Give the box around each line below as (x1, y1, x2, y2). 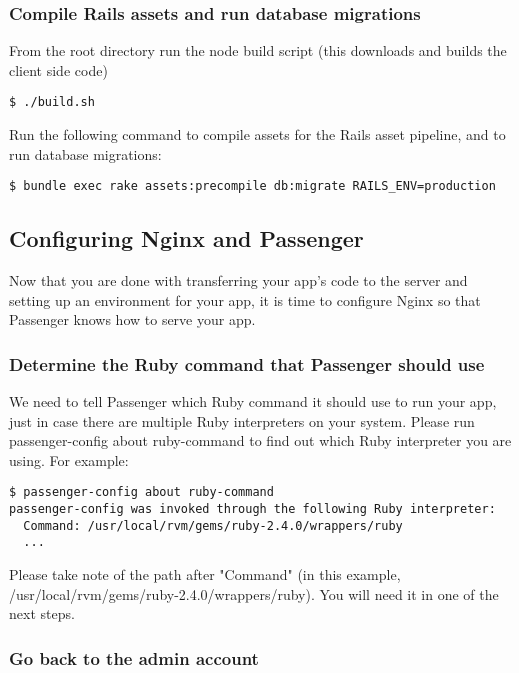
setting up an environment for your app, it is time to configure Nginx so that (9, 289, 481, 310)
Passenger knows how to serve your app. (9, 309, 256, 330)
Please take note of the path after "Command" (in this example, (9, 564, 401, 585)
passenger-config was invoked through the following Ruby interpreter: (9, 502, 496, 517)
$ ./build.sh (9, 95, 95, 110)
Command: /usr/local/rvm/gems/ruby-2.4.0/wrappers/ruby (23, 518, 403, 533)
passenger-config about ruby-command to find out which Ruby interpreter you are (9, 430, 512, 451)
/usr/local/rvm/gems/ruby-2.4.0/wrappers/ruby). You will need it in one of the (9, 583, 499, 604)
